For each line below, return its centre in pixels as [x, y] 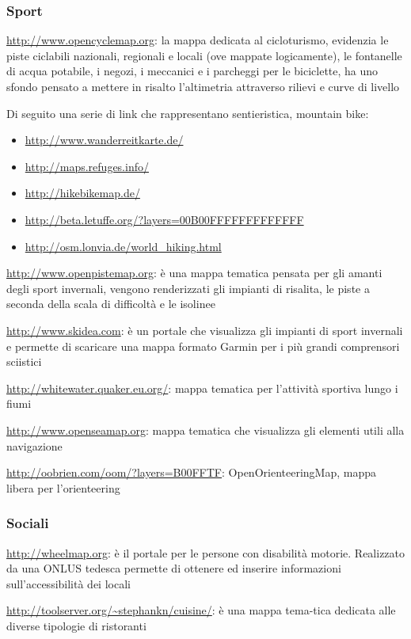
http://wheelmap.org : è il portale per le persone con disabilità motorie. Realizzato [206, 552]
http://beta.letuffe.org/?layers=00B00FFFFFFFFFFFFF [164, 219]
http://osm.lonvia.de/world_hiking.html [123, 246]
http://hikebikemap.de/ [82, 193]
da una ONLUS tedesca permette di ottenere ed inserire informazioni [174, 568]
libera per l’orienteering [63, 487]
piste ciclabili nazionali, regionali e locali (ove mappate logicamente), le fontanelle [204, 55]
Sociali [28, 523]
